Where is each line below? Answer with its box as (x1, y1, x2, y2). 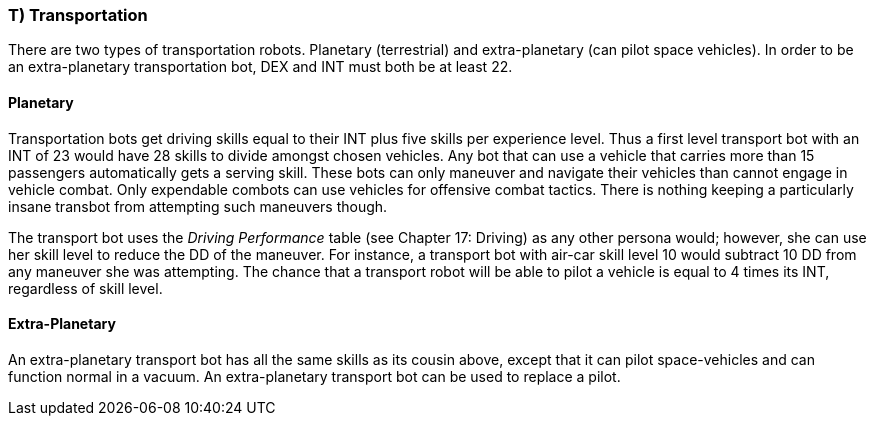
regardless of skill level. (8, 279, 163, 297)
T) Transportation (8, 5, 148, 25)
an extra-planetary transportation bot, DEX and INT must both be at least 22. (8, 58, 513, 76)
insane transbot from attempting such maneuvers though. (8, 197, 388, 215)
